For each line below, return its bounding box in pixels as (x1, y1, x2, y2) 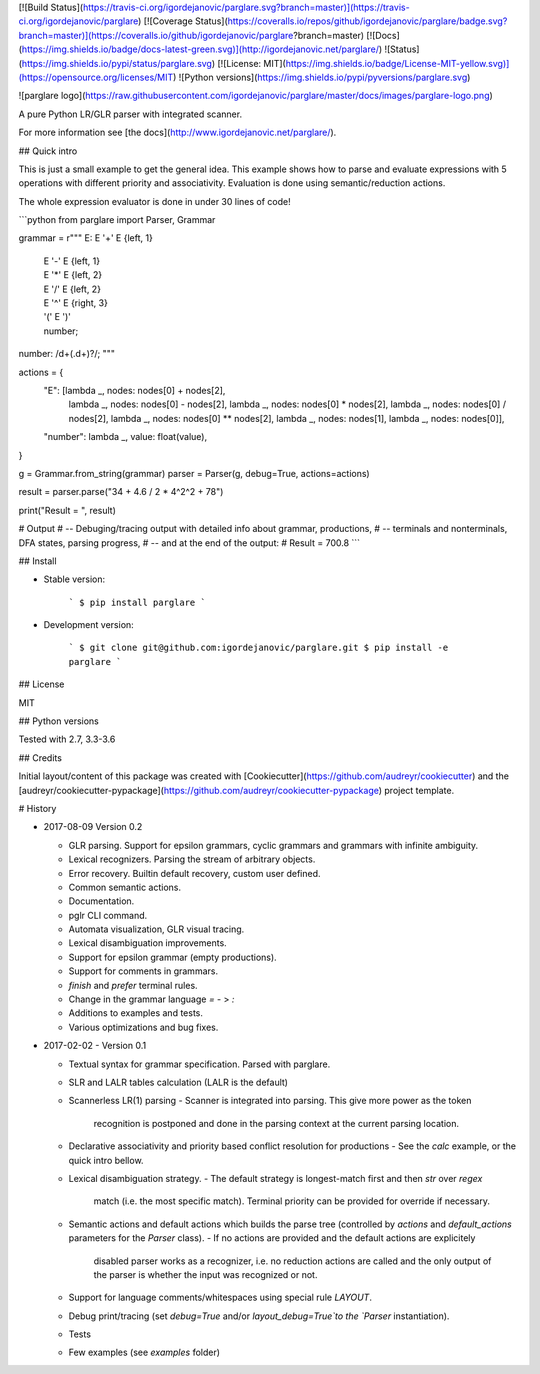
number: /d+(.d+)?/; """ (18, 348, 115, 360)
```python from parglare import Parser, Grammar (18, 214, 216, 226)
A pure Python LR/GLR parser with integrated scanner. (18, 108, 243, 120)
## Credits (18, 751, 62, 764)
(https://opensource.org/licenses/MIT (18, 71, 174, 83)
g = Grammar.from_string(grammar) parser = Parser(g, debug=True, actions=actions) (18, 467, 370, 479)
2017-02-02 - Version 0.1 (43, 1040, 147, 1052)
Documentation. (68, 895, 135, 907)
